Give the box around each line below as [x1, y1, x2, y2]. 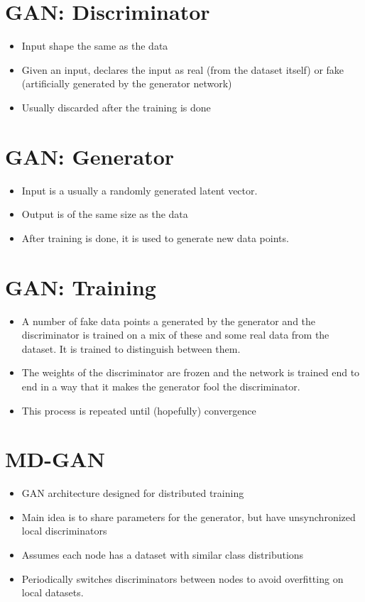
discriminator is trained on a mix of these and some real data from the [21, 327, 329, 342]
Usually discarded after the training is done [21, 99, 211, 114]
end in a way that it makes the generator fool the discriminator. [21, 378, 300, 393]
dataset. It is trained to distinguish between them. [21, 341, 241, 356]
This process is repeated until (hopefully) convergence [21, 403, 256, 417]
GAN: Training [5, 272, 156, 301]
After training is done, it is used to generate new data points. [21, 230, 289, 245]
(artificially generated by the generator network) [21, 76, 232, 91]
